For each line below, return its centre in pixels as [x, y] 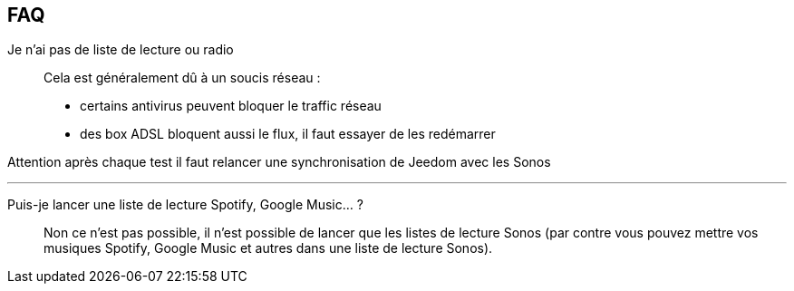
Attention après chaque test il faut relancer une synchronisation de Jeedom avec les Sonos [279, 162]
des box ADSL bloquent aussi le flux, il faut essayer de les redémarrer [288, 134]
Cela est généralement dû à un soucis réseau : [182, 78]
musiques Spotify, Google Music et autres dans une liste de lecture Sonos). [268, 248]
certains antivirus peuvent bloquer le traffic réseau [231, 106]
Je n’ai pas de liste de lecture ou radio [121, 50]
